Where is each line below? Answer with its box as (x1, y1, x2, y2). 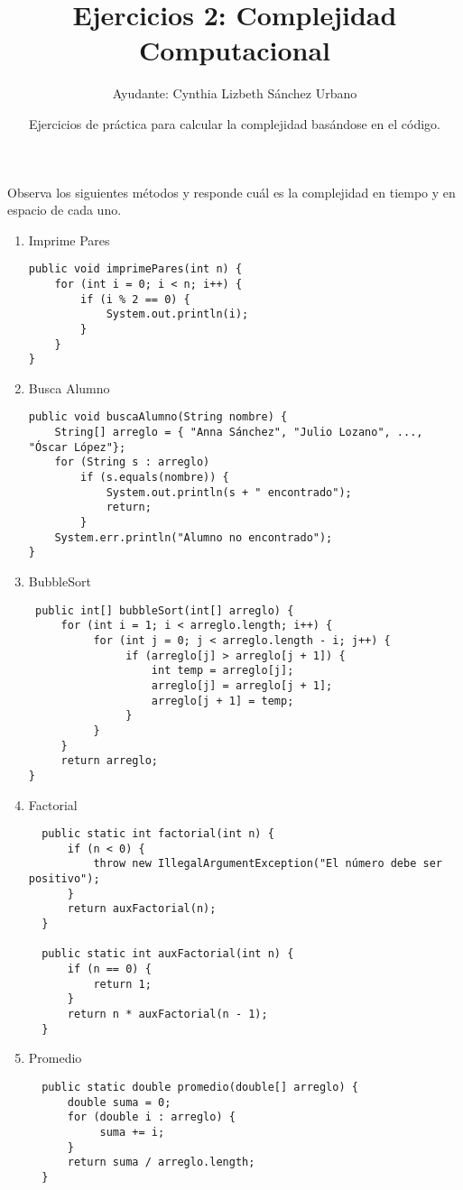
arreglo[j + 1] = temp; (151, 694, 294, 707)
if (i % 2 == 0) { (80, 292, 190, 306)
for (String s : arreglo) (54, 456, 210, 469)
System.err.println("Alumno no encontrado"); (54, 530, 333, 544)
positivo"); (28, 872, 100, 886)
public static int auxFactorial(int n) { (42, 947, 294, 961)
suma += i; (99, 1125, 165, 1139)
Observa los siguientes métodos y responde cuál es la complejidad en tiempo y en (7, 182, 456, 201)
